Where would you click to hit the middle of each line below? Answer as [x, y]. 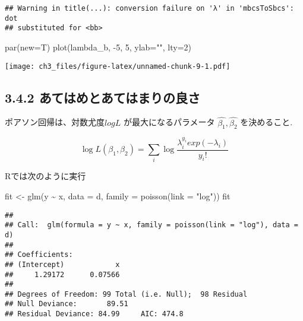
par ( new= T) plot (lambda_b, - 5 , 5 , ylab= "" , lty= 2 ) [98, 47]
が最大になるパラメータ [169, 122]
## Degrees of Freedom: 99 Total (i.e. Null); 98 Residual [126, 294]
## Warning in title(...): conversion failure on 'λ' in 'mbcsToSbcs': [149, 8]
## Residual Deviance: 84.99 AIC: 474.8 [94, 314]
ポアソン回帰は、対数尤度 [55, 122]
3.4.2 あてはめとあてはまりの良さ [102, 97]
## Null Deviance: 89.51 [67, 304]
